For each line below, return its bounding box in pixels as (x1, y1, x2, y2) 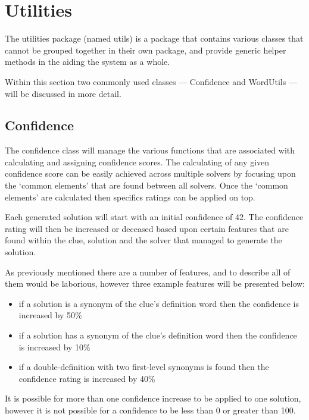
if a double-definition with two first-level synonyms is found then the (18, 361, 269, 373)
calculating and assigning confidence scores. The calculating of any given (5, 155, 270, 168)
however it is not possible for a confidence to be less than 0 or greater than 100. (5, 403, 296, 416)
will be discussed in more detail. (5, 87, 121, 99)
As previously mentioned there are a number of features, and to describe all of (5, 265, 291, 278)
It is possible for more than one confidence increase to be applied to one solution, (5, 392, 301, 405)
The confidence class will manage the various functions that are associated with (5, 144, 295, 156)
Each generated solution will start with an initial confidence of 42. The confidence (5, 211, 304, 223)
